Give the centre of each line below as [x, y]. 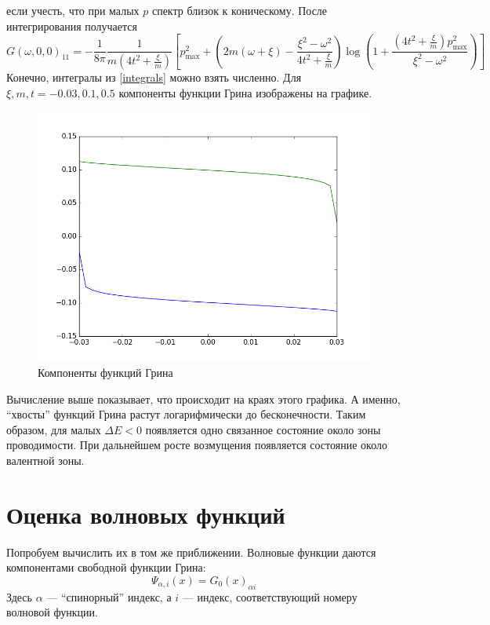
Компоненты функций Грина [105, 372]
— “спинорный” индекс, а [109, 596]
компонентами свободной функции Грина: [106, 567]
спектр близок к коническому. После [240, 10]
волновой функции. [52, 612]
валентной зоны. [45, 460]
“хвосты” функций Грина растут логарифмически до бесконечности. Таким [186, 414]
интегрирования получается [72, 26]
